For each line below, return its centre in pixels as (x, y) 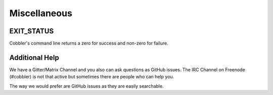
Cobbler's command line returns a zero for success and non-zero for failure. (89, 43)
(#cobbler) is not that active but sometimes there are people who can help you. (92, 77)
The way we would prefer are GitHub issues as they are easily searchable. (86, 86)
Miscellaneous (41, 13)
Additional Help (34, 57)
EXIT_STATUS (32, 31)
